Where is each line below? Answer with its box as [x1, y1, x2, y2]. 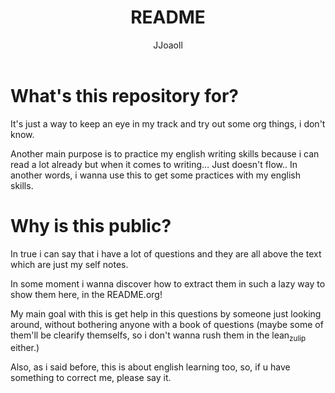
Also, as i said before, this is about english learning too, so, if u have [10, 361, 291, 373]
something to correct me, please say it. [10, 372, 172, 384]
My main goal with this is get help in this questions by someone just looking [10, 307, 322, 320]
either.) [10, 342, 40, 354]
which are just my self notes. [10, 258, 129, 270]
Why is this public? [10, 214, 172, 237]
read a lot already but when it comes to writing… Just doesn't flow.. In [10, 158, 298, 170]
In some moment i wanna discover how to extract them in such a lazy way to [10, 277, 326, 290]
